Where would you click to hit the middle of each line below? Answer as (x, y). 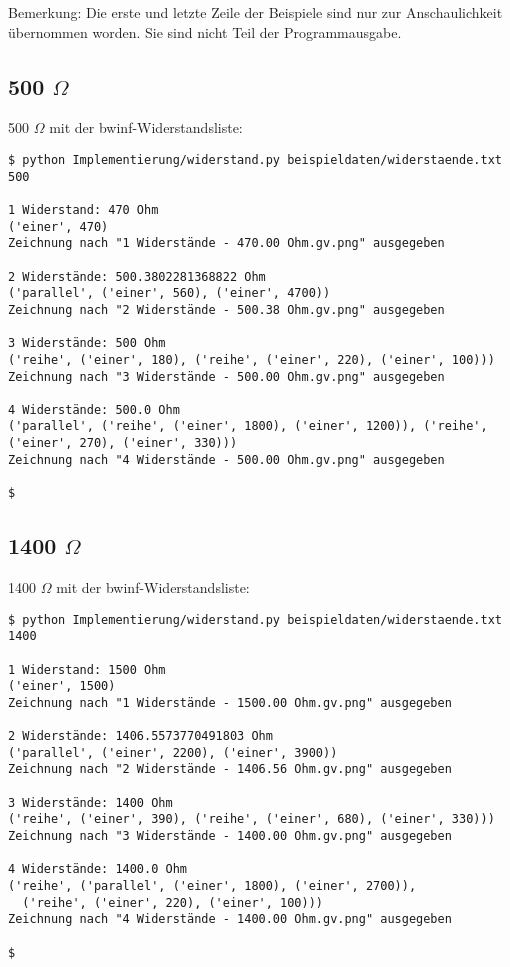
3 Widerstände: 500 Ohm (87, 343)
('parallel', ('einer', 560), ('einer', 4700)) (169, 293)
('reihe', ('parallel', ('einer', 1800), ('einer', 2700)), (212, 886)
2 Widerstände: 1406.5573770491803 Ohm (140, 736)
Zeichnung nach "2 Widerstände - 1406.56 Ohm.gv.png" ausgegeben (230, 769)
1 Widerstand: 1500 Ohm (87, 669)
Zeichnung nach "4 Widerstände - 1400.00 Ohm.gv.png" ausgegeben (230, 919)
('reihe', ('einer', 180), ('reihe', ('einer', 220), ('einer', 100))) (251, 359)
